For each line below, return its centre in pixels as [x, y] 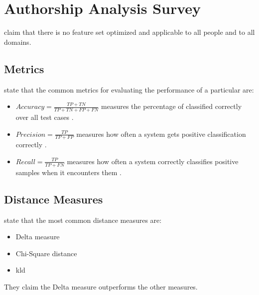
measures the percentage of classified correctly [172, 106]
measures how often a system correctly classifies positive [153, 161]
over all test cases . [45, 117]
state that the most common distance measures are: [83, 220]
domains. [18, 42]
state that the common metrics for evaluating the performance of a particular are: [129, 89]
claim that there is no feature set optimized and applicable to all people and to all [129, 32]
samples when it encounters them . [68, 172]
